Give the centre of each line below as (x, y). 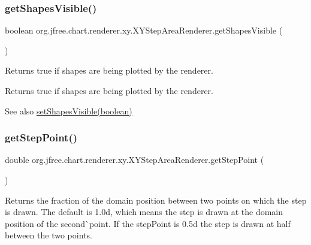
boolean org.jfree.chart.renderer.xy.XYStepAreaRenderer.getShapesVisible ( (144, 30)
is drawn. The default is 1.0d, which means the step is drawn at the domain (144, 212)
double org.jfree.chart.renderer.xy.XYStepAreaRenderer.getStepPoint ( (135, 160)
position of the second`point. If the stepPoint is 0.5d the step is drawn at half (148, 223)
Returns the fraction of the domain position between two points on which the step (156, 200)
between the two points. (49, 235)
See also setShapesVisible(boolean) (69, 111)
